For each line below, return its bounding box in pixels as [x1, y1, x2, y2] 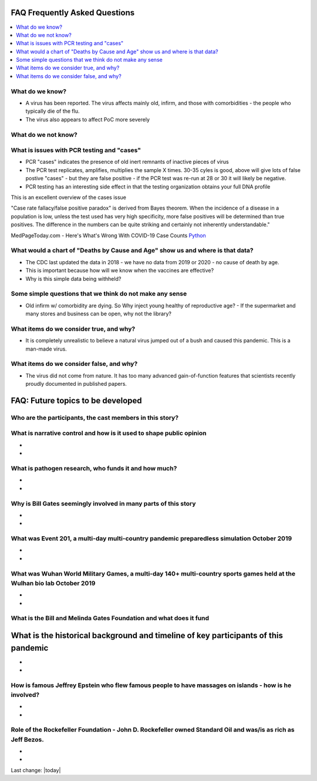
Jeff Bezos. [11, 735, 44, 743]
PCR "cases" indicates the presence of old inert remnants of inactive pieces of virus [25, 159, 229, 166]
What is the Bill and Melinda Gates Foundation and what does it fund [11, 614, 210, 622]
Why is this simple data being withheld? [25, 275, 122, 282]
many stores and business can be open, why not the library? [25, 310, 171, 317]
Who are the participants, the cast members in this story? [11, 413, 179, 422]
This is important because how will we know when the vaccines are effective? [25, 267, 214, 274]
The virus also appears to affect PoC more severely [25, 116, 150, 123]
